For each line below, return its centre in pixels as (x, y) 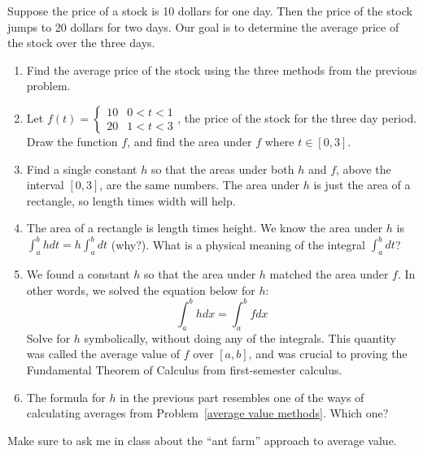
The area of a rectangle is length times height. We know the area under (205, 228)
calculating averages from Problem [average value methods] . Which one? (207, 413)
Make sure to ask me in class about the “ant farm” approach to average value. (202, 440)
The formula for (66, 397)
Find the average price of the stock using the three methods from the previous (222, 69)
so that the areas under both (222, 169)
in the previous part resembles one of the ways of (242, 397)
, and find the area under (190, 141)
